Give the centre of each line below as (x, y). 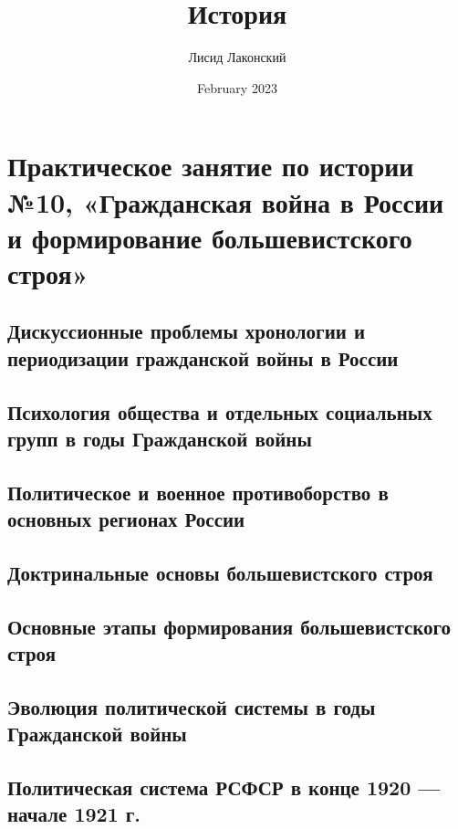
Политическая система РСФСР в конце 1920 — (224, 787)
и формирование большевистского (210, 237)
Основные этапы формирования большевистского (229, 626)
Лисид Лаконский (237, 57)
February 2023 (237, 87)
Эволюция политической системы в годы (192, 706)
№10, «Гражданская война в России (226, 201)
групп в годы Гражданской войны (160, 439)
